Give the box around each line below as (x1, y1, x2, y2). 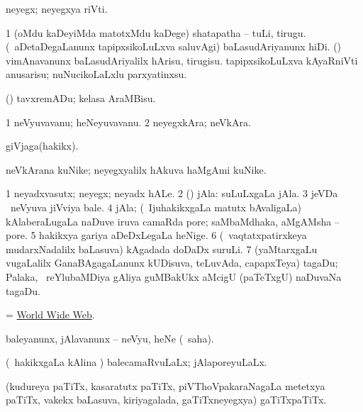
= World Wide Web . (6, 307, 95, 322)
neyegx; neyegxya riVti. (6, 1, 108, 16)
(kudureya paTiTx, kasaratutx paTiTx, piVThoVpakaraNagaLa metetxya (6, 378, 325, 393)
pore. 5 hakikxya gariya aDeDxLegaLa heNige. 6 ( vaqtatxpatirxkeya (6, 228, 307, 243)
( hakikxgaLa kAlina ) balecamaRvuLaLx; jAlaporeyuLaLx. (6, 355, 267, 369)
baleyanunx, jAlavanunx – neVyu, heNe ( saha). (6, 330, 214, 345)
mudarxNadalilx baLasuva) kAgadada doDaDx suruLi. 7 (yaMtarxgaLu (6, 241, 318, 256)
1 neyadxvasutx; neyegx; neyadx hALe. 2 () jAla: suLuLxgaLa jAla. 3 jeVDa (6, 186, 338, 201)
